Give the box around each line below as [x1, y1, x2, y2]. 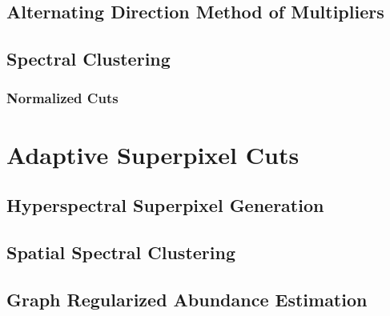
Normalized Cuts [6, 88, 119, 108]
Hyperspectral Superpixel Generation [6, 193, 324, 218]
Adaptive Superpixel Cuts [6, 138, 300, 170]
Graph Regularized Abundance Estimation [6, 286, 368, 311]
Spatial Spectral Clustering [6, 239, 235, 264]
